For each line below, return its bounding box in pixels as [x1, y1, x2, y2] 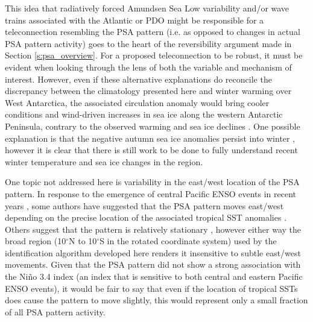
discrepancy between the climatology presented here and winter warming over [5, 84, 292, 97]
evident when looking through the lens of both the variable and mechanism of [5, 60, 292, 73]
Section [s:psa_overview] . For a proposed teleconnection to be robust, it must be [5, 49, 303, 62]
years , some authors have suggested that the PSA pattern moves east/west [5, 199, 284, 212]
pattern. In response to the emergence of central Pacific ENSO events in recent [5, 187, 296, 200]
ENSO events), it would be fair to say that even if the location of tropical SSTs [5, 282, 298, 294]
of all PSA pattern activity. [5, 305, 106, 318]
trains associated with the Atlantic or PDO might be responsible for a [5, 13, 264, 26]
